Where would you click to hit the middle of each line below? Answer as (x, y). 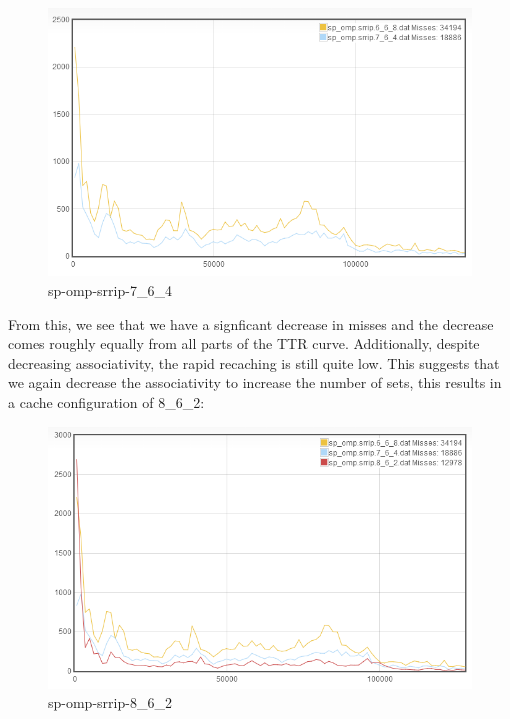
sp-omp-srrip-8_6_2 (110, 702)
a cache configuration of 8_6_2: (106, 401)
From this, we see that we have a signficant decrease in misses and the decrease (251, 323)
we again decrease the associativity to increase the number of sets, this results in (255, 382)
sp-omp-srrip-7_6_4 (110, 290)
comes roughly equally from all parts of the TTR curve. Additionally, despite (244, 343)
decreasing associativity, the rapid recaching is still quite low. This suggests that (254, 362)
